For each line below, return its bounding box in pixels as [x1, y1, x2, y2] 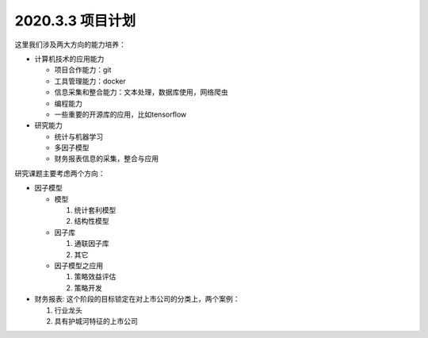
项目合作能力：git [54, 65, 112, 75]
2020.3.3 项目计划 [14, 12, 136, 29]
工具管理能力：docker [54, 76, 126, 86]
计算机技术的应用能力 [34, 54, 105, 63]
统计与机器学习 [54, 132, 103, 141]
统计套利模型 [74, 205, 117, 215]
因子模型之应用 [54, 260, 103, 270]
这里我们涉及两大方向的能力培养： [14, 40, 126, 49]
